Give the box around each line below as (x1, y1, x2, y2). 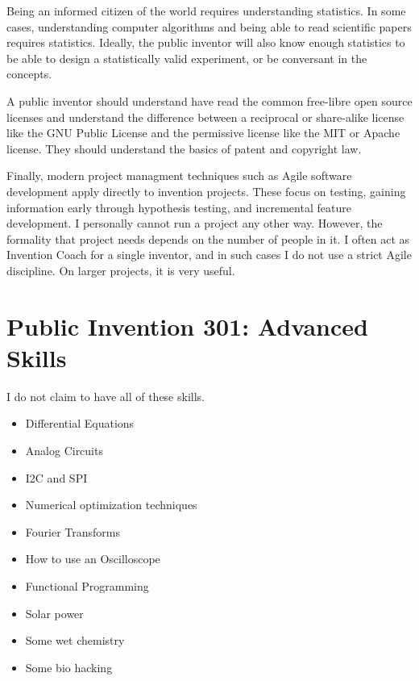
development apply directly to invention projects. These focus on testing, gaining (6, 182, 406, 199)
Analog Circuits (25, 442, 103, 458)
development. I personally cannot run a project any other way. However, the (6, 215, 383, 232)
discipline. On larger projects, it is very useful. (6, 261, 235, 278)
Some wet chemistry (25, 632, 125, 649)
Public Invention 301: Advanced (6, 309, 368, 342)
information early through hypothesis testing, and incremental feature (6, 198, 351, 215)
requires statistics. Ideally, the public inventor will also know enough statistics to (6, 34, 405, 51)
